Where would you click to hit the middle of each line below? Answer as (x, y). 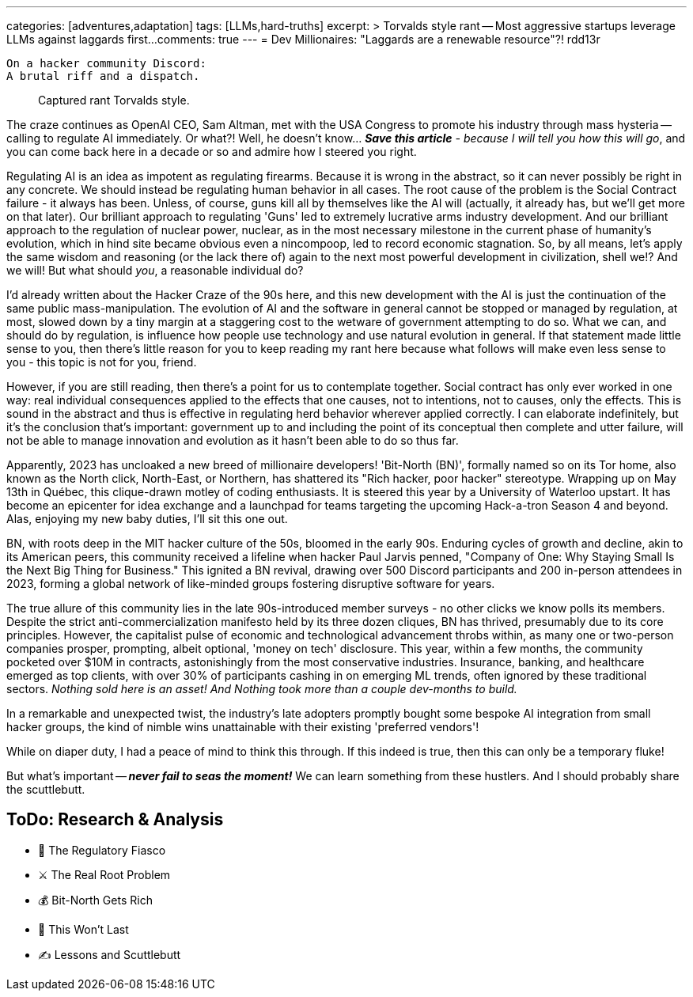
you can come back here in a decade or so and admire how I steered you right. (212, 152)
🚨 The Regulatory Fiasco (102, 850)
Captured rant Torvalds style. (114, 100)
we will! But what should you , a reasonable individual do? (155, 270)
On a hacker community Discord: (106, 63)
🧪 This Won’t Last (83, 929)
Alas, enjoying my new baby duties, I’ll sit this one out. (147, 519)
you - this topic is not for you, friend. (102, 362)
